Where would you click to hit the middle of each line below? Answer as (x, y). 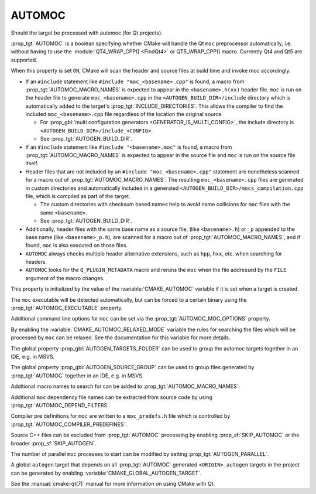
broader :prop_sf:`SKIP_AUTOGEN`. (54, 443)
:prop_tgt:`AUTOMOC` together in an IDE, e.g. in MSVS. (77, 376)
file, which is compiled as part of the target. (78, 196)
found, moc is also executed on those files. (77, 246)
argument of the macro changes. (65, 278)
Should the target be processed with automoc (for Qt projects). (87, 33)
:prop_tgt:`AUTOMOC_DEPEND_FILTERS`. (61, 405)
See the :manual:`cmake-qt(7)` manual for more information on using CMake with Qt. (113, 484)
